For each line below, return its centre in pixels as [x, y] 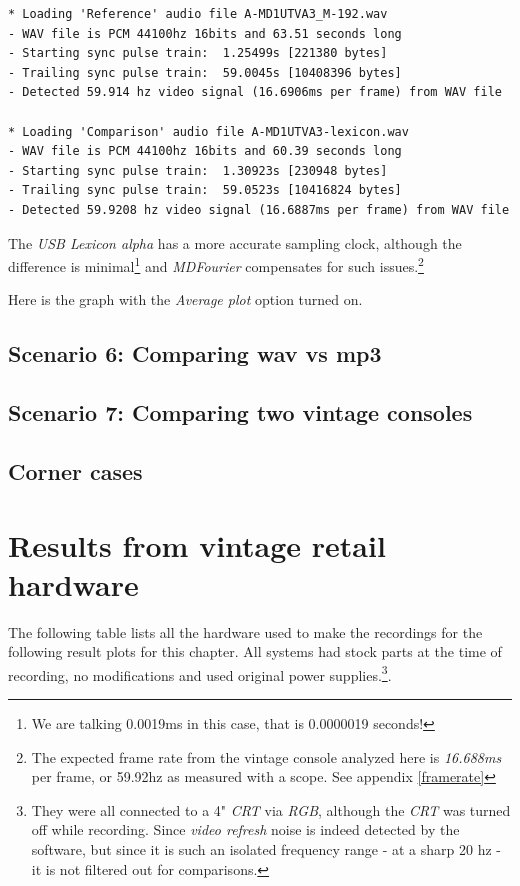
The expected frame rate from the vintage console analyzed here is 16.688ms [266, 756]
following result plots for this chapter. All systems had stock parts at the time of [255, 651]
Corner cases [75, 470]
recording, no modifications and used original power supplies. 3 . [200, 673]
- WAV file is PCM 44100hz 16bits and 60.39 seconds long [205, 151]
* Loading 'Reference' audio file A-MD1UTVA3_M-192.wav [198, 14]
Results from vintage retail [197, 544]
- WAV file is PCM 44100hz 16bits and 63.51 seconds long [205, 33]
